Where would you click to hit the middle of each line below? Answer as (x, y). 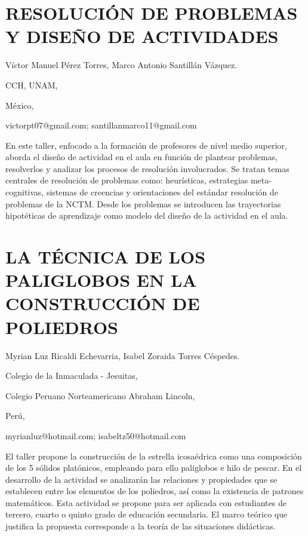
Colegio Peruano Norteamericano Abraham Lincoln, (100, 395)
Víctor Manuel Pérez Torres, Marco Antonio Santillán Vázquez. (121, 65)
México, (20, 105)
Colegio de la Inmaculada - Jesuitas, (72, 376)
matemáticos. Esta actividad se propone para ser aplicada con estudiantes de (146, 502)
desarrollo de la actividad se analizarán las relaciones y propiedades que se (141, 479)
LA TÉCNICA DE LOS (106, 257)
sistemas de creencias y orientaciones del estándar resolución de (162, 192)
